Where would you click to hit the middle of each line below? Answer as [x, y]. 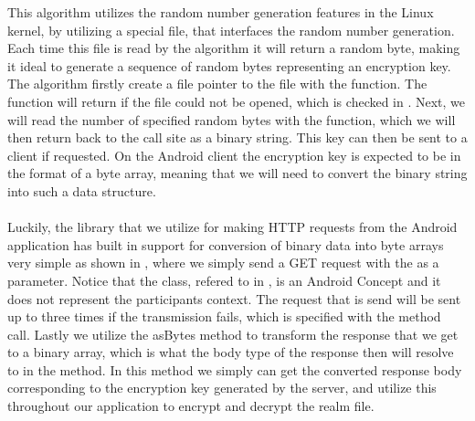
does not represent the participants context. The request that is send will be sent [234, 298]
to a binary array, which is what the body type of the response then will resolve [231, 352]
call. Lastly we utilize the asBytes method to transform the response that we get [233, 334]
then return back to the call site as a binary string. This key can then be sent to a [237, 137]
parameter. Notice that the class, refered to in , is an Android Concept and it [224, 280]
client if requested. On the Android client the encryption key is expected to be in [234, 155]
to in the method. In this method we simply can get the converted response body [235, 369]
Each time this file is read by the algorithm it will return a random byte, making [234, 48]
